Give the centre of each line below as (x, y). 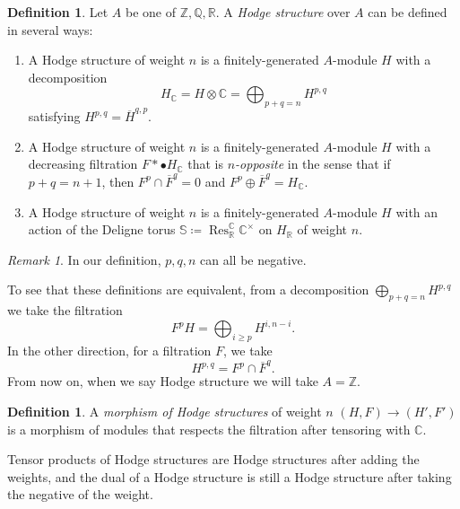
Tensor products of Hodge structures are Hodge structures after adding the (213, 459)
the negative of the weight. (80, 494)
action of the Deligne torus (102, 229)
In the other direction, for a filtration (109, 351)
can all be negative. (253, 259)
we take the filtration (65, 310)
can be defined (408, 12)
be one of (151, 12)
